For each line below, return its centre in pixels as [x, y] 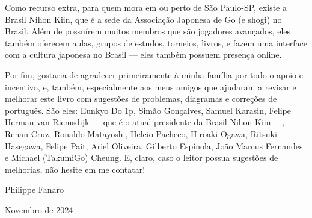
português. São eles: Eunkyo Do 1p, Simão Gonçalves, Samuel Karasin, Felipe [148, 110]
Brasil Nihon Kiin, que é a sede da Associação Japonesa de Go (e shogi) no [143, 19]
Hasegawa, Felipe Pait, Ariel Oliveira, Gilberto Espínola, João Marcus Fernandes [154, 145]
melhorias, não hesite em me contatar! [75, 169]
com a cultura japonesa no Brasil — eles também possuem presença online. [143, 54]
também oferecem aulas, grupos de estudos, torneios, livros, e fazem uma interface [156, 42]
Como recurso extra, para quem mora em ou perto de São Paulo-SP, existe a [146, 7]
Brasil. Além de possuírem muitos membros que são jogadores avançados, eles [148, 31]
